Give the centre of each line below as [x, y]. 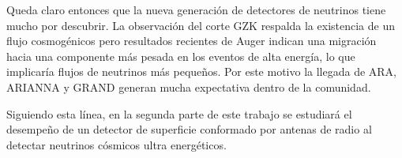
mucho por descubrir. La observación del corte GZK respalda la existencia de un [201, 25]
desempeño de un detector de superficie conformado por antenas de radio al [189, 129]
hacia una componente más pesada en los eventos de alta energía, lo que [181, 56]
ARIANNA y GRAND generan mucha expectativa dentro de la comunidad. [189, 87]
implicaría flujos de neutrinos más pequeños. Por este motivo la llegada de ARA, [201, 71]
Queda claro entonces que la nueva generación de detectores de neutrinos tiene [196, 9]
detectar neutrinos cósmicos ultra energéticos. [116, 144]
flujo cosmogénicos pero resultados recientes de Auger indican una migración [192, 41]
